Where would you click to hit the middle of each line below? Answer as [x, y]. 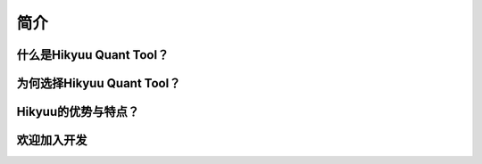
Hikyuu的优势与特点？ [78, 112]
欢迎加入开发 [52, 140]
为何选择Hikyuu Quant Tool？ [99, 83]
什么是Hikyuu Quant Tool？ [93, 55]
